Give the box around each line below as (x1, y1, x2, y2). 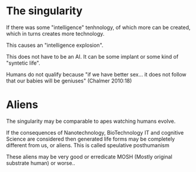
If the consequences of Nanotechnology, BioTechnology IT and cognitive (6, 129, 184, 136)
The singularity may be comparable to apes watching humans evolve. (6, 117, 176, 125)
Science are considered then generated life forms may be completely (6, 135, 175, 142)
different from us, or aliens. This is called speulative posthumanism (6, 141, 170, 149)
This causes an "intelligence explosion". (6, 42, 104, 49)
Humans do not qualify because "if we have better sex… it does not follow (6, 71, 187, 78)
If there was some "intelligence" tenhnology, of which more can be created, (6, 24, 191, 31)
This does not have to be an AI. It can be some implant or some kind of (6, 53, 179, 60)
